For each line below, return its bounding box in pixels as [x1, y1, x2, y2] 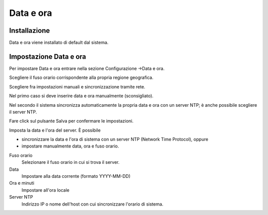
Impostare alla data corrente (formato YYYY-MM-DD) [21, 173, 131, 179]
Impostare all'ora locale [21, 187, 69, 193]
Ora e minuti [9, 180, 35, 186]
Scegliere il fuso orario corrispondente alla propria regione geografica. [9, 74, 154, 80]
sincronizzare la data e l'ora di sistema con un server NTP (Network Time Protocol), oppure [21, 137, 208, 143]
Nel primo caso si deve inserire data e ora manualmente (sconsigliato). [9, 93, 154, 99]
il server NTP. [9, 109, 37, 115]
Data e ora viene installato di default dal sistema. [9, 40, 109, 46]
